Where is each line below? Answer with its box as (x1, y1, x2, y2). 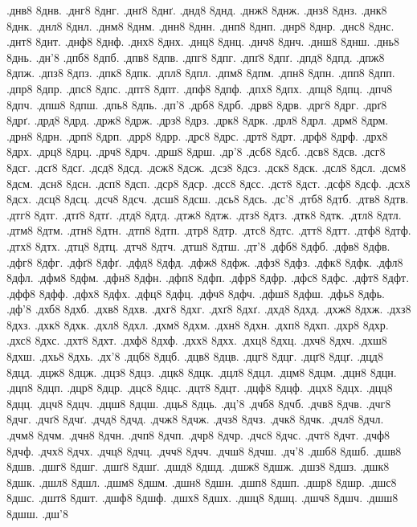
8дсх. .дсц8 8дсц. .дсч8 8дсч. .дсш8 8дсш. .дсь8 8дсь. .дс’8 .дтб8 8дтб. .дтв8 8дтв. (6, 190, 409, 207)
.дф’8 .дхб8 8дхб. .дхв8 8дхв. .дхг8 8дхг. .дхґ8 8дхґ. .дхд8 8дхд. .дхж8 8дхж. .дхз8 (6, 300, 411, 317)
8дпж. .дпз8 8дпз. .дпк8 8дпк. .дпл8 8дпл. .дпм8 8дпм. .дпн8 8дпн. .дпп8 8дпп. (6, 64, 395, 81)
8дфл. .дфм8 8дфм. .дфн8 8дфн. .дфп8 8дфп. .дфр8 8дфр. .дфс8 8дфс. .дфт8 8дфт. (6, 269, 410, 286)
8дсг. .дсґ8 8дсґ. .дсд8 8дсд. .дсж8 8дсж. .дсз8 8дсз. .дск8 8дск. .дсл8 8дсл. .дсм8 (6, 158, 407, 175)
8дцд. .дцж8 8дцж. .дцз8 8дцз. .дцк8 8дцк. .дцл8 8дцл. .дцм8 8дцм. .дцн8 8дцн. (6, 363, 397, 380)
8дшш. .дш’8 (6, 505, 68, 521)
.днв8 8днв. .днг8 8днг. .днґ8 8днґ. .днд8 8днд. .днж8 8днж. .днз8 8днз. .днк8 (6, 2, 387, 18)
